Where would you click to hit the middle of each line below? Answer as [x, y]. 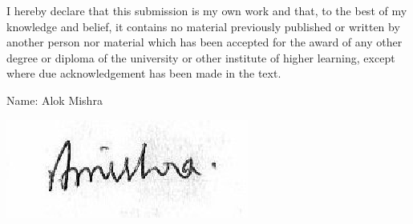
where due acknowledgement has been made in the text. [144, 73]
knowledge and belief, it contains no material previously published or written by [203, 26]
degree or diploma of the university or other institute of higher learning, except [201, 57]
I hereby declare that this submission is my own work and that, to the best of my [207, 10]
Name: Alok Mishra [55, 100]
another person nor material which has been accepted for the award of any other [204, 42]
